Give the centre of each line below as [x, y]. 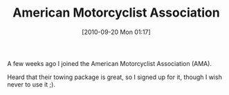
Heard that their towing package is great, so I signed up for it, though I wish [115, 77]
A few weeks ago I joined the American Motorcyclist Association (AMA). [110, 63]
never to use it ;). [31, 84]
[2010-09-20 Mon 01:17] [116, 32]
